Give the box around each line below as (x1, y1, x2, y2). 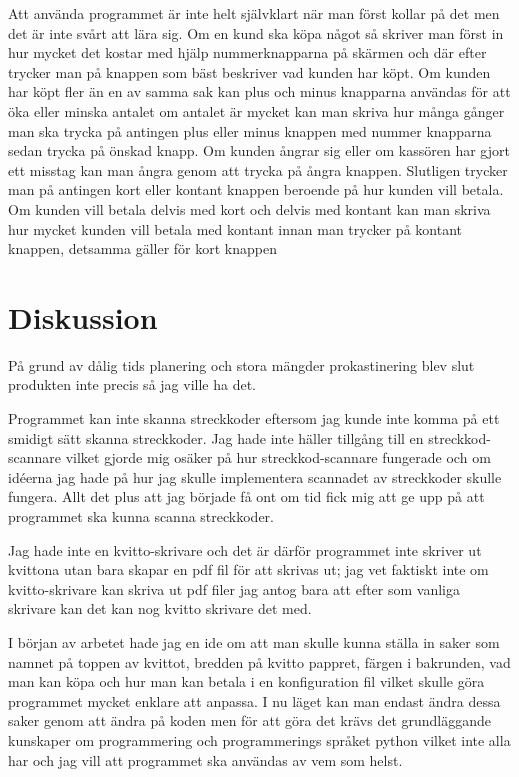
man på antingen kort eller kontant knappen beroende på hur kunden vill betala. (8, 179, 504, 200)
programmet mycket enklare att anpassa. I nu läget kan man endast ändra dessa (8, 690, 501, 711)
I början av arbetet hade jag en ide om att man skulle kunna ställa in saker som (8, 631, 500, 652)
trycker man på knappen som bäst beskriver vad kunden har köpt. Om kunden (8, 61, 491, 82)
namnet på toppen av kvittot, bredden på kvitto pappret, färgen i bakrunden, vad (8, 651, 511, 672)
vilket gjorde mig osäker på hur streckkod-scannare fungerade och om (65, 447, 491, 468)
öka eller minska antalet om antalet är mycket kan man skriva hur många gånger (8, 100, 505, 121)
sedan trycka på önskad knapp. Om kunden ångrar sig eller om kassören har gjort (8, 140, 510, 161)
